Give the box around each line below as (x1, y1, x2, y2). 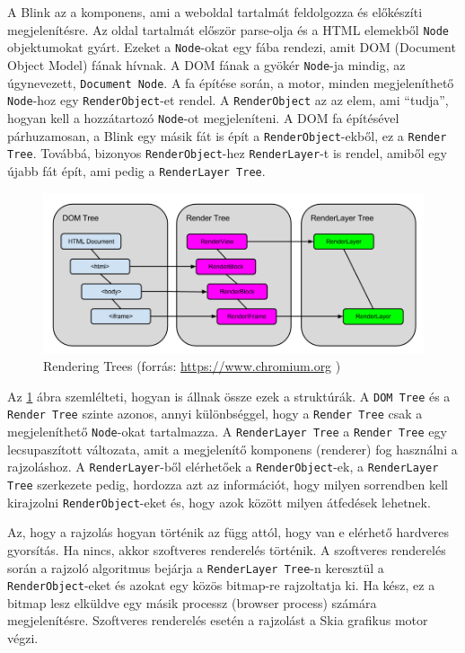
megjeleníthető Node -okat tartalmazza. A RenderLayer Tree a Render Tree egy (7, 422, 447, 441)
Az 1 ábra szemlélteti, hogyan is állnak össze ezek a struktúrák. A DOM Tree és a (7, 386, 451, 405)
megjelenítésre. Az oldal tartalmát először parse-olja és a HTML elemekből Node (7, 20, 450, 39)
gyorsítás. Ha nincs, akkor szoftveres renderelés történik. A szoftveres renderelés (7, 540, 446, 559)
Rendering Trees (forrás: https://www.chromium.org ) (43, 357, 341, 375)
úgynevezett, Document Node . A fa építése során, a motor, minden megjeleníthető (7, 73, 454, 92)
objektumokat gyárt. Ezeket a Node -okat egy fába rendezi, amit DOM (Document (7, 38, 456, 57)
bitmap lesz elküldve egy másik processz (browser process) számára (7, 593, 377, 612)
